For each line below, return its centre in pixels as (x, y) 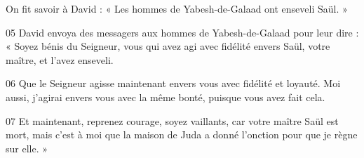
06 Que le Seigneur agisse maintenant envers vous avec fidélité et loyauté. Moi (173, 83)
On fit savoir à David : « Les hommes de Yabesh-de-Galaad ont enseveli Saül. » (177, 8)
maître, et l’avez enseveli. (60, 59)
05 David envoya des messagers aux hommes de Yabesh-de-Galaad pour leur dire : (182, 32)
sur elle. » (27, 148)
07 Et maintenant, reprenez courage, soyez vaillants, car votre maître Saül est (172, 120)
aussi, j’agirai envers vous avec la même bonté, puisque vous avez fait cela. (166, 97)
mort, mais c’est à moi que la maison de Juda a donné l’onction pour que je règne (182, 134)
